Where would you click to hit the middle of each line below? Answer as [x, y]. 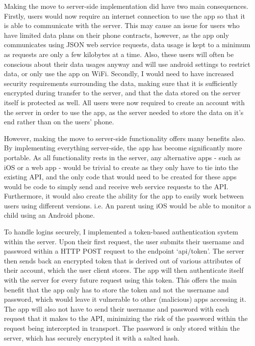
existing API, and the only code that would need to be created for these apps [120, 177]
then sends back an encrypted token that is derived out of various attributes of [122, 260]
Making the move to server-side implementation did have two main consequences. [126, 6]
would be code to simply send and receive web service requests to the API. [116, 186]
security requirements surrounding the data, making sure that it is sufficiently [121, 83]
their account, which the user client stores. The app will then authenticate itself [124, 270]
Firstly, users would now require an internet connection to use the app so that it [125, 15]
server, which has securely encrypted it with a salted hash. [92, 337]
